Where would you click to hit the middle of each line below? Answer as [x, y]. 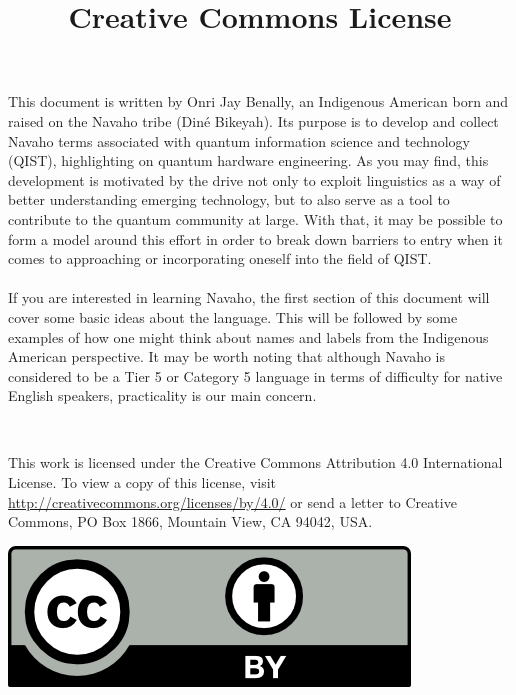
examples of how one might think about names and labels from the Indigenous [248, 336]
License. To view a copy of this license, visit [142, 482]
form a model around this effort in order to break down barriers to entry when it [255, 238]
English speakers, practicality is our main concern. [162, 395]
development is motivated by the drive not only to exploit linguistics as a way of [254, 179]
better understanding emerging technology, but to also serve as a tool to [229, 199]
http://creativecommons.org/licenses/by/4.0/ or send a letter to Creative [232, 501]
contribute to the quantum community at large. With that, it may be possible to [255, 218]
